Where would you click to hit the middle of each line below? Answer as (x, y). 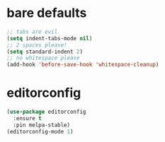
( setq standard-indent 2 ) (45, 52)
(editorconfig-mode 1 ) (40, 131)
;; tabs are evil (32, 32)
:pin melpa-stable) (42, 125)
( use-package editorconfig (46, 112)
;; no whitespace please (43, 58)
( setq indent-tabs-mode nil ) (50, 38)
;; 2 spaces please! (37, 45)
